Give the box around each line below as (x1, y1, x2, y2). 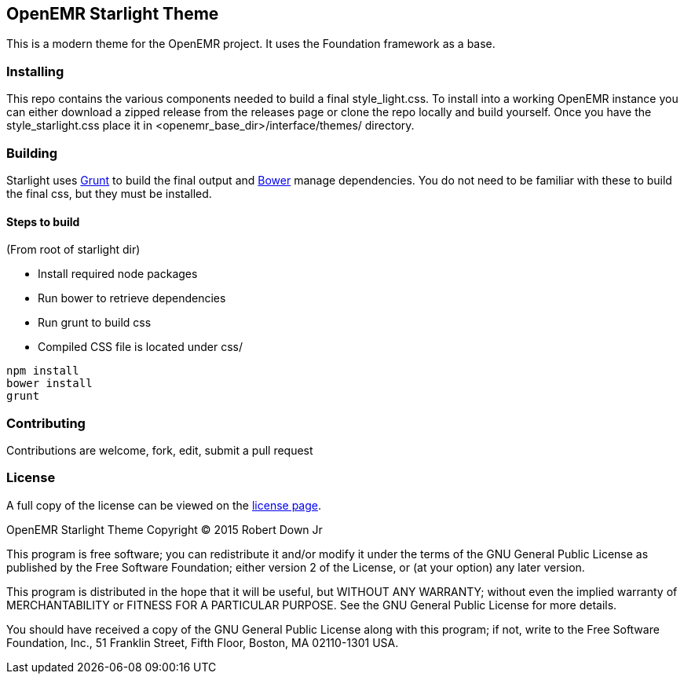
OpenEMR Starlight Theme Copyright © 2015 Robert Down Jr (6, 522, 323, 536)
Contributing (6, 415, 86, 431)
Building (6, 144, 58, 161)
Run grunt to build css (38, 316, 152, 330)
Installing (6, 63, 64, 79)
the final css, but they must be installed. (6, 186, 212, 200)
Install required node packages (38, 267, 198, 281)
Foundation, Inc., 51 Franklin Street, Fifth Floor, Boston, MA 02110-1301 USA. (6, 635, 399, 649)
